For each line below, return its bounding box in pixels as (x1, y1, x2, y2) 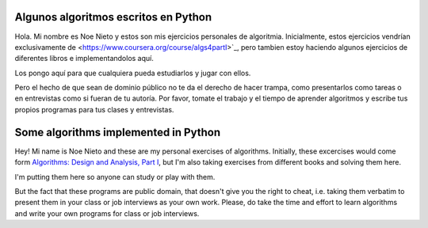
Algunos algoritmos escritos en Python (14, 10, 212, 24)
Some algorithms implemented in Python (14, 125, 221, 139)
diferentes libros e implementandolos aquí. (14, 54, 154, 63)
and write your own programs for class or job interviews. (14, 208, 200, 218)
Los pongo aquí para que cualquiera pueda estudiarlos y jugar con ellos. (14, 68, 251, 78)
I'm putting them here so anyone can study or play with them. (14, 172, 216, 181)
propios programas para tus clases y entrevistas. (14, 104, 174, 114)
